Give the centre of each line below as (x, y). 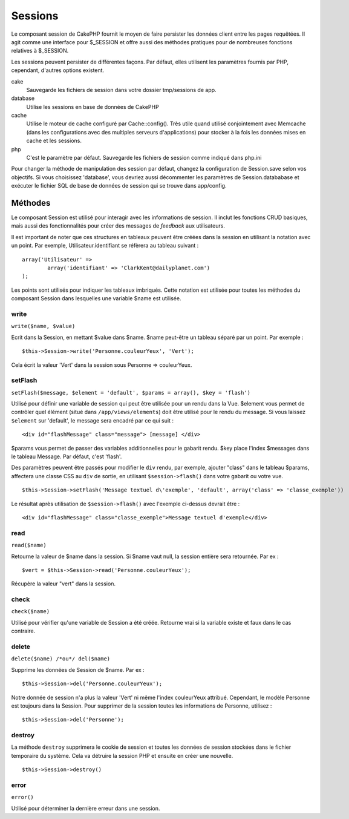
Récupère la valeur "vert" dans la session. (64, 584)
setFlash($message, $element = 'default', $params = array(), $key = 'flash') (131, 393)
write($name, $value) (43, 326)
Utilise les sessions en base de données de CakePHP (93, 107)
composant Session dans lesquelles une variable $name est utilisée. (96, 298)
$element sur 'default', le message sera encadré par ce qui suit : (92, 420)
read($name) (29, 545)
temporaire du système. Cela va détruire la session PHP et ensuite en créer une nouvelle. (122, 755)
